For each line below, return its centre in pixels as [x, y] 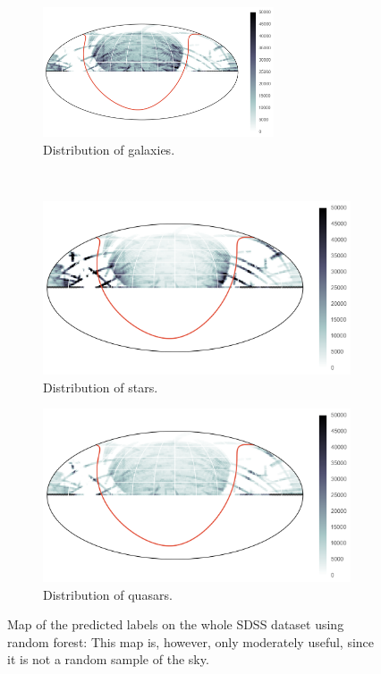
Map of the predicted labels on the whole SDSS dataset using [176, 624]
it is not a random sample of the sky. [108, 659]
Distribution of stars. [101, 387]
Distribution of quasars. [108, 594]
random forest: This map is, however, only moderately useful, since [191, 641]
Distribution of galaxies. [109, 149]
